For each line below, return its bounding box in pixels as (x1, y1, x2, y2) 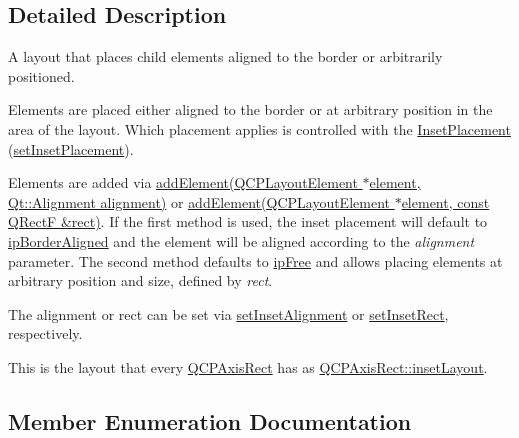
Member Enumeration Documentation (8, 405, 412, 436)
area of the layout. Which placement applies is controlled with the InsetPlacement (8, 118, 511, 139)
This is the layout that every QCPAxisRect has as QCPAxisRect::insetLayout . (8, 356, 488, 377)
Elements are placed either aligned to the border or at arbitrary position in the (8, 99, 493, 120)
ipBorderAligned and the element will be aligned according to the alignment (8, 230, 475, 251)
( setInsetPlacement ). (8, 138, 134, 159)
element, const (401, 191, 490, 212)
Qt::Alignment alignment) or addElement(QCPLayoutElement (8, 191, 390, 212)
